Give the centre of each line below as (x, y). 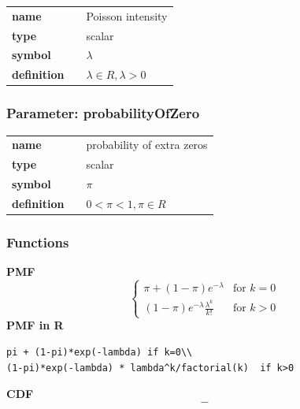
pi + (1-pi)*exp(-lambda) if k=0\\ (100, 352)
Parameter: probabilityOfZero (103, 113)
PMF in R (35, 325)
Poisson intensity (127, 15)
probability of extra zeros (147, 145)
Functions (38, 242)
